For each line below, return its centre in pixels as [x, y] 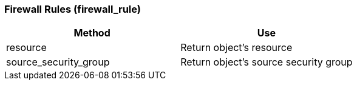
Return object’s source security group [267, 62]
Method [92, 33]
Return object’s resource [236, 48]
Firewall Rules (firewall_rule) [73, 9]
